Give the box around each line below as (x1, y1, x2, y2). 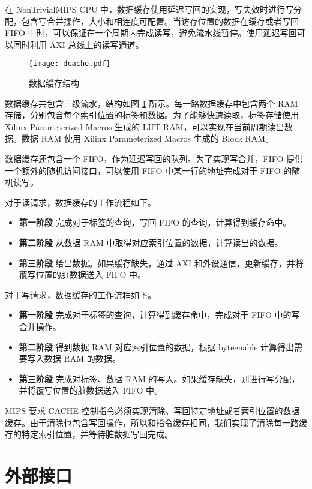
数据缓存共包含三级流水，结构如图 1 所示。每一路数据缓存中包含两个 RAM (5, 97, 298, 109)
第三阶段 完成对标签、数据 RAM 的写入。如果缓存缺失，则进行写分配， (19, 372, 300, 385)
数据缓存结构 (29, 77, 79, 89)
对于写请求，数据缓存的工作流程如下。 (5, 288, 156, 301)
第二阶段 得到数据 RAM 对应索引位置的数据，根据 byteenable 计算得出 (19, 340, 295, 353)
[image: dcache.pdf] (29, 59, 111, 68)
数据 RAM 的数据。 (44, 352, 121, 365)
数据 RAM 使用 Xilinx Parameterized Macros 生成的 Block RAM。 (21, 132, 274, 145)
